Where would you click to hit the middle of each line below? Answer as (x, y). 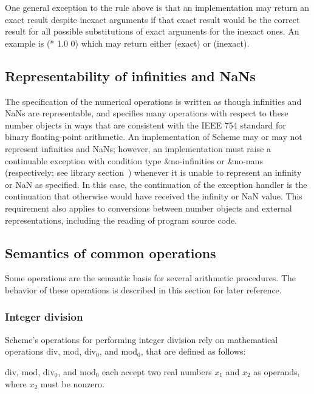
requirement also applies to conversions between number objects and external (148, 208)
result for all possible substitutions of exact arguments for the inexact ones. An (152, 31)
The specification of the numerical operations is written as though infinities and (153, 101)
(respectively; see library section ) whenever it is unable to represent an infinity (153, 172)
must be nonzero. (72, 383)
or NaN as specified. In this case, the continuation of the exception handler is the (156, 184)
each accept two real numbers (157, 371)
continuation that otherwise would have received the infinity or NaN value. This (154, 196)
